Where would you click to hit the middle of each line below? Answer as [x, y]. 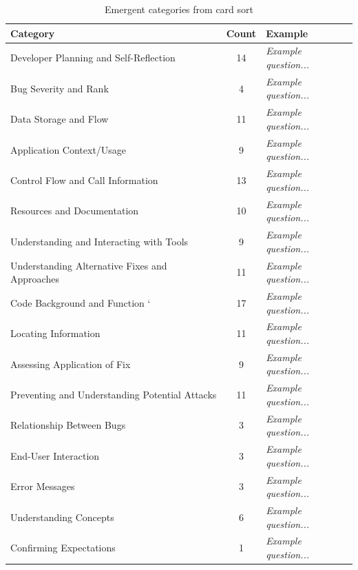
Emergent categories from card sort [179, 9]
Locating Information [55, 333]
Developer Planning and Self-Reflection [93, 58]
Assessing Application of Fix [71, 364]
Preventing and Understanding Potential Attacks [114, 395]
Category [33, 33]
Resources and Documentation [75, 211]
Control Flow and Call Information [84, 180]
